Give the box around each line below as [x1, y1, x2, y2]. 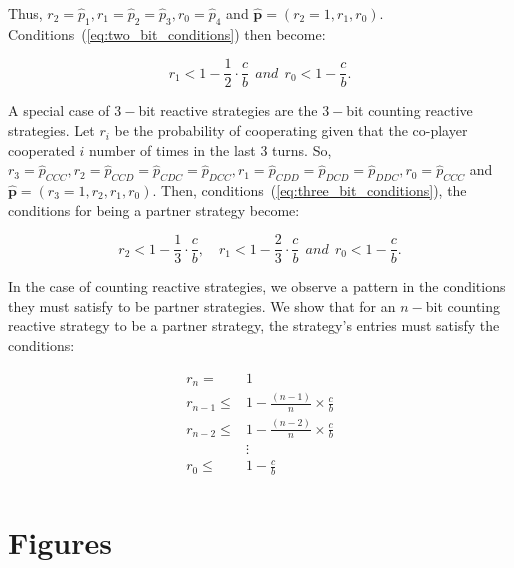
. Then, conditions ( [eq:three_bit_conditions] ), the [152, 180, 467, 201]
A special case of [8, 100, 110, 121]
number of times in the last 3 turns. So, [89, 139, 332, 160]
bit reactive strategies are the [138, 100, 318, 121]
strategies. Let [8, 120, 95, 141]
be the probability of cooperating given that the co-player [114, 120, 468, 141]
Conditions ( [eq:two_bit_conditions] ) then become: [8, 23, 326, 44]
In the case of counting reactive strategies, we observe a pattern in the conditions [8, 276, 506, 297]
